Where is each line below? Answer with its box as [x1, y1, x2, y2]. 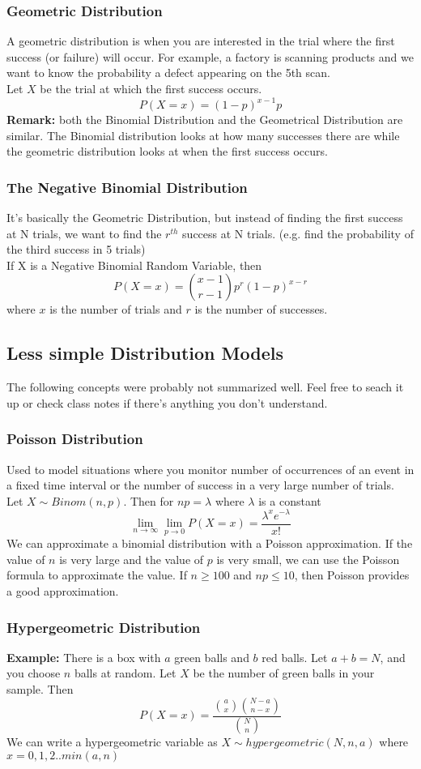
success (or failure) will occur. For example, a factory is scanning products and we [6, 48, 414, 65]
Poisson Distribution [6, 429, 143, 449]
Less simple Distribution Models [6, 340, 283, 365]
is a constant [258, 492, 321, 509]
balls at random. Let [74, 664, 176, 681]
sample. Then [6, 681, 74, 697]
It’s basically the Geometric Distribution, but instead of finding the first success [6, 209, 403, 226]
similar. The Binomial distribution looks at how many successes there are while [6, 126, 400, 143]
